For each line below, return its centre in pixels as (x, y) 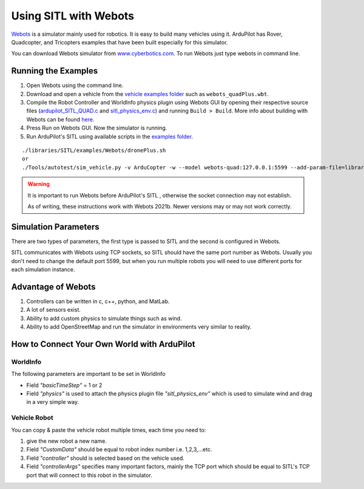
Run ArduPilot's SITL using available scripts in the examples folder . (110, 136)
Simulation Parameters (55, 227)
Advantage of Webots (53, 286)
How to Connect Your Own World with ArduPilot (103, 344)
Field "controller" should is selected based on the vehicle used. (106, 458)
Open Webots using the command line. (75, 86)
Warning (39, 184)
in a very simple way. (52, 402)
